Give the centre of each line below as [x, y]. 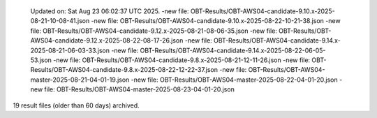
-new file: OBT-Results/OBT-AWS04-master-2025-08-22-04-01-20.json [234, 80]
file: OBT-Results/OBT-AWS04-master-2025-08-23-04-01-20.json [140, 89]
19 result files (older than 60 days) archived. [76, 105]
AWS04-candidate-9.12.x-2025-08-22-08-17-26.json [107, 40]
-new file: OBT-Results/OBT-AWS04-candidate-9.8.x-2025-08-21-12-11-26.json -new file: [182, 60]
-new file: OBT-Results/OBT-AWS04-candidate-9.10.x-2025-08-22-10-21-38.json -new [216, 21]
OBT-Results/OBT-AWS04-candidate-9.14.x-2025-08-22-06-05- [233, 50]
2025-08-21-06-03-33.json [70, 50]
